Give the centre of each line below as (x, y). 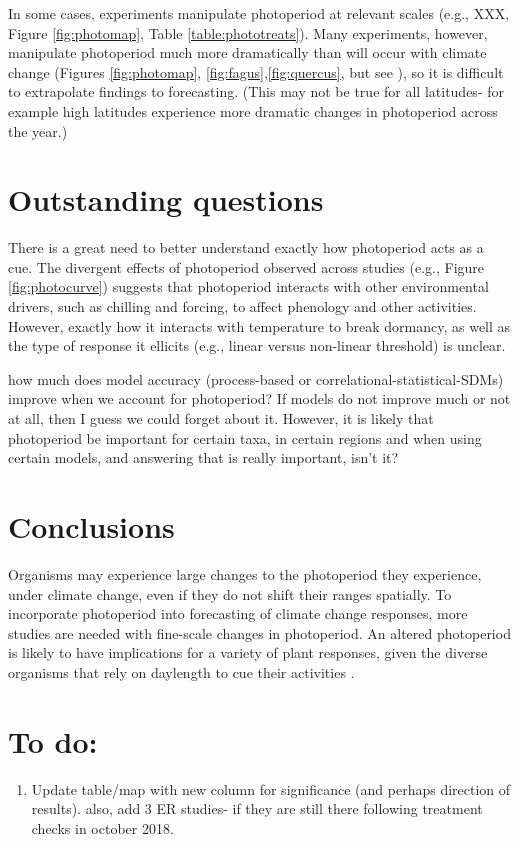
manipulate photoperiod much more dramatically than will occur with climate (247, 52)
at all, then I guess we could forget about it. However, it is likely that (221, 418)
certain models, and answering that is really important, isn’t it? (203, 457)
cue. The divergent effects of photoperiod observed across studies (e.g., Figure (246, 266)
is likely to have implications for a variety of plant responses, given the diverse (248, 652)
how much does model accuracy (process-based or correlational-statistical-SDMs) (256, 378)
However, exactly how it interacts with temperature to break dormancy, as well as (259, 325)
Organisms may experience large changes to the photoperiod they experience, (245, 573)
